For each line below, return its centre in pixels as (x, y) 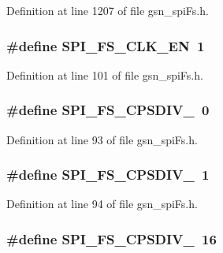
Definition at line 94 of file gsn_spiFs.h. (102, 204)
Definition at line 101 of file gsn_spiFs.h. (105, 74)
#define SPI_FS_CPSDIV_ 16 (111, 238)
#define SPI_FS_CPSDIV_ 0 (108, 110)
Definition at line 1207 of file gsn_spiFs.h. (108, 10)
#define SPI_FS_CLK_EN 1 (106, 45)
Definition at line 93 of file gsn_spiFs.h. (102, 139)
